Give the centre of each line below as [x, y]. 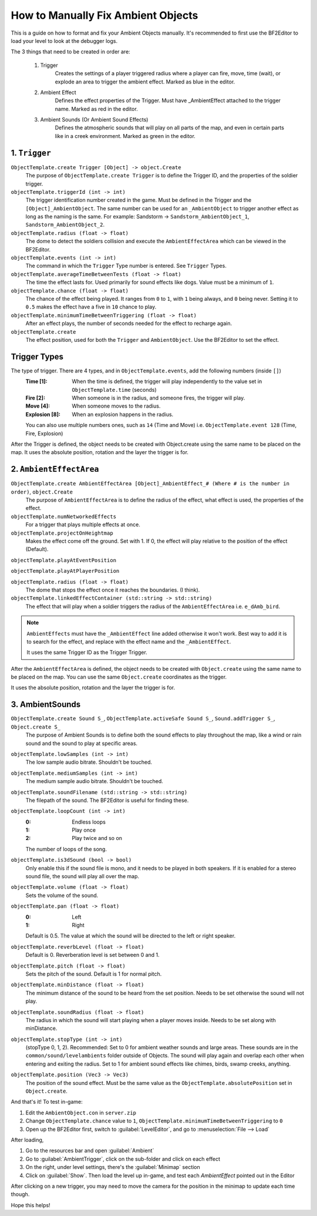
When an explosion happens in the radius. [123, 414]
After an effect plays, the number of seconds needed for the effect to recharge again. [129, 324]
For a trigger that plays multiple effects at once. [83, 525]
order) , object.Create [42, 492]
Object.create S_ [36, 727]
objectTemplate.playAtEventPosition [64, 560]
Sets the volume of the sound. [62, 895]
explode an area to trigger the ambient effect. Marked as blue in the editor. [145, 82]
